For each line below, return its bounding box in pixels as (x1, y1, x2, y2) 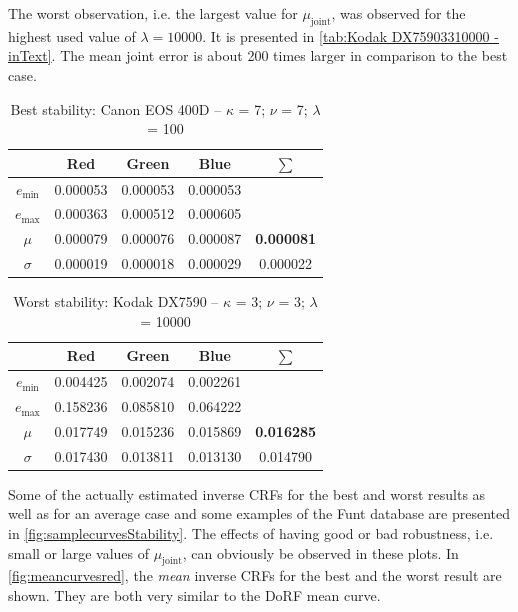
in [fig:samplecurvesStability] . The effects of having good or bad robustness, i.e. (8, 523, 494, 544)
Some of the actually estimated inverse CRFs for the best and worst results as (8, 483, 486, 504)
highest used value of (8, 25, 136, 46)
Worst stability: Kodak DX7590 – (13, 291, 219, 312)
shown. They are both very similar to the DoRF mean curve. (8, 585, 381, 606)
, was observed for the (331, 3, 466, 23)
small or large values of (8, 542, 149, 563)
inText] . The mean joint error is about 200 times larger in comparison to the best (8, 45, 508, 66)
